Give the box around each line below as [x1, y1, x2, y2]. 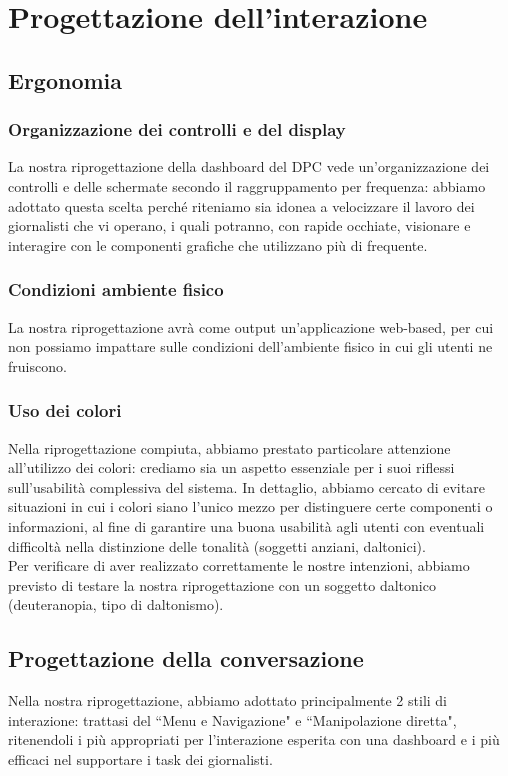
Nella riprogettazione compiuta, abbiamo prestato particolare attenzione [8, 437, 451, 458]
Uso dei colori [8, 398, 122, 423]
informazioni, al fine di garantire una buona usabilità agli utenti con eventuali [8, 515, 485, 536]
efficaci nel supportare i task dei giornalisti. [8, 748, 273, 769]
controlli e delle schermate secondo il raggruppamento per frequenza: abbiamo [8, 175, 486, 196]
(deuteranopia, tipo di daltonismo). [8, 594, 224, 615]
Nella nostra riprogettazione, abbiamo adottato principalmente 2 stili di [8, 690, 448, 711]
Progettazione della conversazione [8, 643, 364, 674]
